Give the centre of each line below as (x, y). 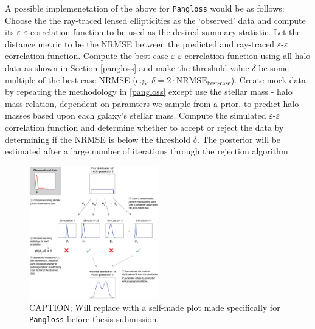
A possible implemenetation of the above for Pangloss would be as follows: (145, 8)
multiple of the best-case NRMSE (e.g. (77, 79)
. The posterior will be (239, 139)
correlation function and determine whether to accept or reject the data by (144, 127)
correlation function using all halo (247, 56)
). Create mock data (268, 79)
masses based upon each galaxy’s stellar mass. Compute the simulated (136, 115)
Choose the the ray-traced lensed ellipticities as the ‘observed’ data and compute (155, 20)
